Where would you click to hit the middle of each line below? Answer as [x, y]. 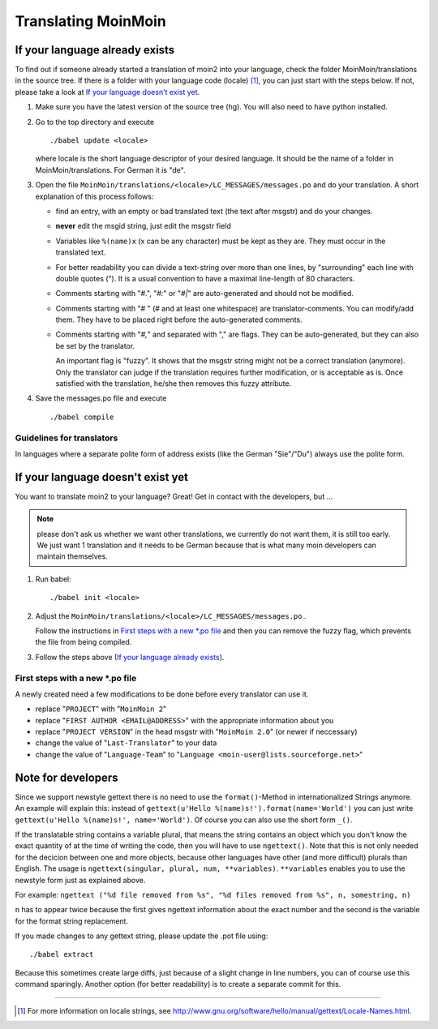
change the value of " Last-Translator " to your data [126, 743]
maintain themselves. [73, 556]
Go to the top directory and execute [95, 122]
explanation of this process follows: [94, 196]
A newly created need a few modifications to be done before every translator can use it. [162, 694]
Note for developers [67, 777]
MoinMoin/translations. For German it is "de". [110, 169]
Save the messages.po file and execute [101, 398]
